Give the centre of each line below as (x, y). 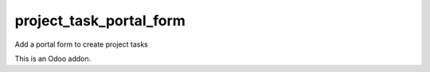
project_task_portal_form (100, 21)
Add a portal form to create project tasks (82, 44)
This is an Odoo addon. (53, 59)
